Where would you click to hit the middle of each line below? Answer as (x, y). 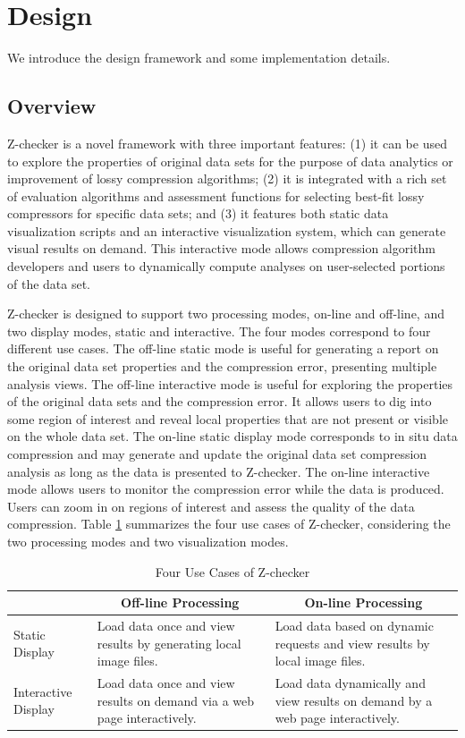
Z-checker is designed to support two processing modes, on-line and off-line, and (226, 314)
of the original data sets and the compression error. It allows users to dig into (220, 401)
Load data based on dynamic (354, 626)
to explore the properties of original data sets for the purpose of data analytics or (230, 161)
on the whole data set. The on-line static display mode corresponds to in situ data (232, 436)
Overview (52, 106)
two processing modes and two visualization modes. (148, 541)
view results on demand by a (354, 700)
